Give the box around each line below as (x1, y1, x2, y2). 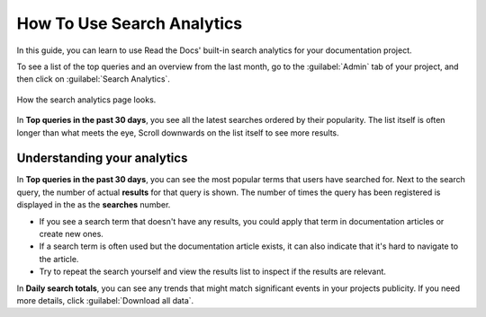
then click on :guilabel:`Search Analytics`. (16, 74, 171, 84)
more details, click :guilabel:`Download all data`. (16, 295, 194, 305)
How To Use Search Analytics (16, 13, 243, 33)
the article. (39, 253, 79, 264)
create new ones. (39, 228, 103, 239)
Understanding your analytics (16, 151, 188, 166)
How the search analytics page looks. (16, 94, 157, 105)
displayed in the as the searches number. (16, 199, 171, 210)
